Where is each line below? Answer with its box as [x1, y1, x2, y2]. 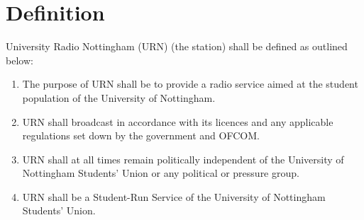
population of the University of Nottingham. [22, 90, 216, 105]
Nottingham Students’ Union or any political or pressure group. [22, 166, 299, 180]
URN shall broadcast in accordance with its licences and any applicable [22, 114, 333, 129]
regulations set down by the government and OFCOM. [22, 128, 260, 143]
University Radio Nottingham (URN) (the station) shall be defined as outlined [6, 39, 348, 54]
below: [6, 52, 33, 67]
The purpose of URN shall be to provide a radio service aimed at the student [22, 76, 358, 91]
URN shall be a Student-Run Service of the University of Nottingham [22, 189, 326, 204]
